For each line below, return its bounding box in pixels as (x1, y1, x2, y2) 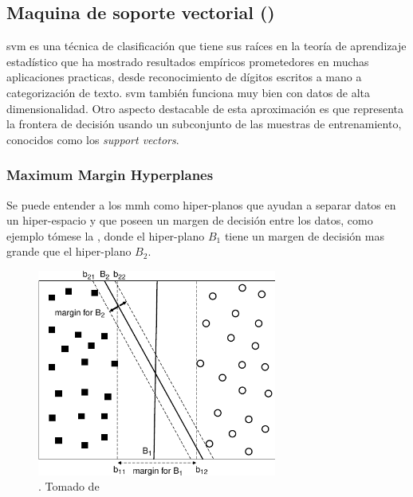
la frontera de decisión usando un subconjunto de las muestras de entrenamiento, (6, 115, 402, 132)
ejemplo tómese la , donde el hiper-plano (6, 227, 205, 244)
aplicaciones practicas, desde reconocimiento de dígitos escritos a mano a (6, 68, 362, 85)
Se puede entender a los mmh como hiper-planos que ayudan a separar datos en (6, 196, 396, 213)
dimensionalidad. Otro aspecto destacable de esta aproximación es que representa (6, 100, 403, 116)
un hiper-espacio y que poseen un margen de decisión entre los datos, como (6, 212, 373, 229)
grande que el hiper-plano (6, 243, 132, 260)
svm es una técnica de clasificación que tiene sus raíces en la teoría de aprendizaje (6, 37, 407, 54)
